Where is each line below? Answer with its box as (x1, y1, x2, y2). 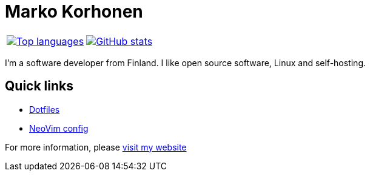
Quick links (5, 78, 73, 94)
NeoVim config (29, 123, 89, 134)
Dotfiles (29, 104, 60, 115)
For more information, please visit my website (5, 141, 187, 152)
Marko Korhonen (5, 1, 143, 22)
